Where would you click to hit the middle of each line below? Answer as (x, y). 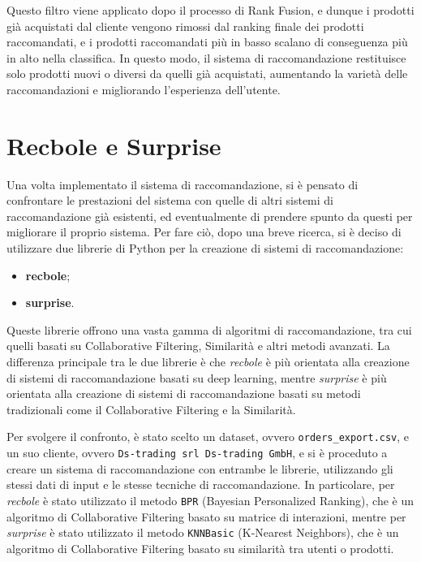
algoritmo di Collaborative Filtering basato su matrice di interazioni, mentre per (206, 516)
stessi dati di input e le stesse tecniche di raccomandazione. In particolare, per (201, 484)
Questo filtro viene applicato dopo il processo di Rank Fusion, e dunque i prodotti (210, 10)
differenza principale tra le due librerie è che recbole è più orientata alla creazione (208, 362)
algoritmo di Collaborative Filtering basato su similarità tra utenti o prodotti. (200, 548)
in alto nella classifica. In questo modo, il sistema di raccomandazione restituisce (206, 57)
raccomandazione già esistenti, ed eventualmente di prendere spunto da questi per (210, 216)
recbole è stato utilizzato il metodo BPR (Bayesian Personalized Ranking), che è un (210, 500)
